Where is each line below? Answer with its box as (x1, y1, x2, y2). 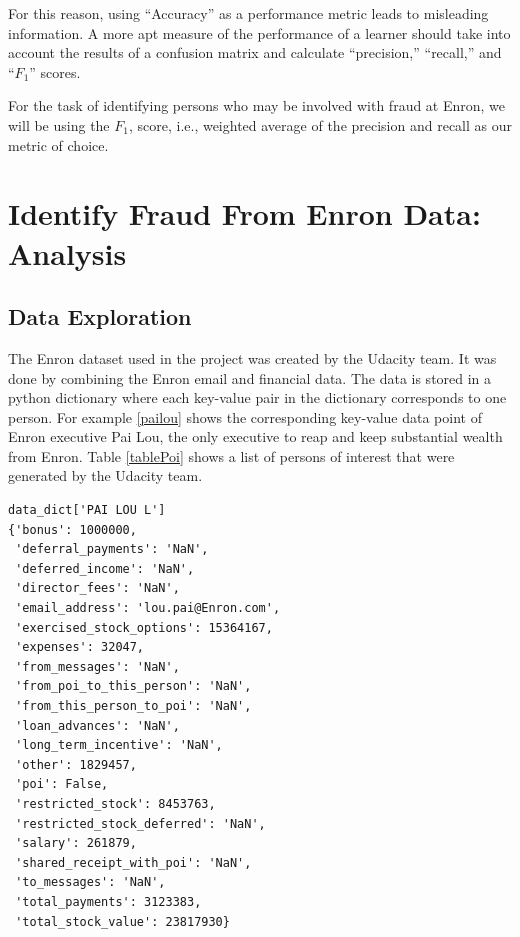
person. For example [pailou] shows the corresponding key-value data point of (8, 406, 482, 427)
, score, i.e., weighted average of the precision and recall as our (128, 114, 513, 135)
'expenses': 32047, (15, 640, 145, 655)
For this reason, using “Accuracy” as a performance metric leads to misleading (8, 3, 489, 23)
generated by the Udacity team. (8, 465, 203, 486)
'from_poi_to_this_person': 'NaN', (15, 679, 252, 694)
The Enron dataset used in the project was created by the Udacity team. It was (8, 347, 497, 368)
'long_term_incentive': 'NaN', (15, 738, 223, 753)
